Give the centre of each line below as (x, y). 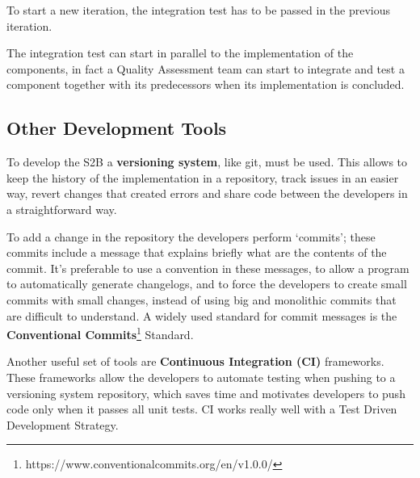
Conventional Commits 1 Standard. (100, 333)
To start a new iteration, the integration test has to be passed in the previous (199, 10)
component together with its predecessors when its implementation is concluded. (206, 84)
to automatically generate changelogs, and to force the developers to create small (207, 284)
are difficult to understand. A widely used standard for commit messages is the (202, 315)
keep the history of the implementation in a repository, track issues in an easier (203, 177)
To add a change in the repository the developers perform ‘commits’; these (191, 236)
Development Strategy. (63, 424)
